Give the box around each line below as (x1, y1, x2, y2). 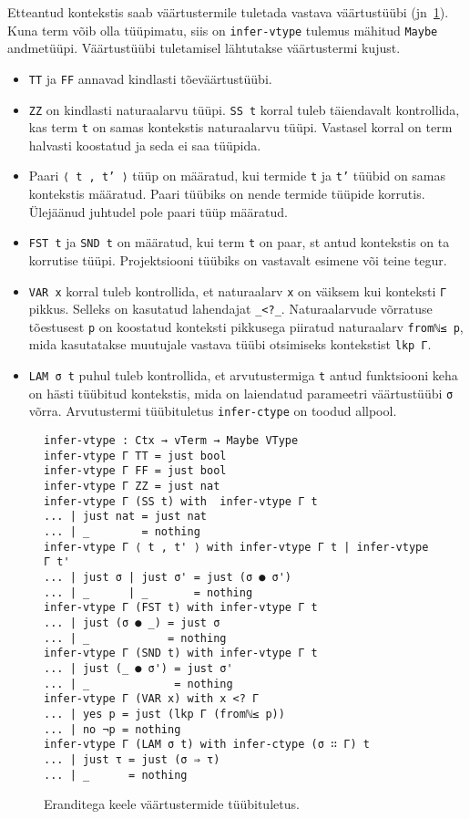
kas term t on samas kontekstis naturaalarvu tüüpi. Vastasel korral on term (28, 118, 453, 137)
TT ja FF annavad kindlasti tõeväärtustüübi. (28, 68, 272, 88)
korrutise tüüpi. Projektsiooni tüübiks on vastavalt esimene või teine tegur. (28, 250, 447, 269)
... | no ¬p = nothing (44, 722, 181, 736)
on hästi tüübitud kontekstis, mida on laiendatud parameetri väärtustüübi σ (28, 383, 454, 402)
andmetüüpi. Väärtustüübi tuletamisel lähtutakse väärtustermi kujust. (7, 38, 401, 57)
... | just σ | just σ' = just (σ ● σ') (44, 571, 292, 584)
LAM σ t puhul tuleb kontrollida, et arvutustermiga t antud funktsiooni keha (28, 366, 458, 385)
